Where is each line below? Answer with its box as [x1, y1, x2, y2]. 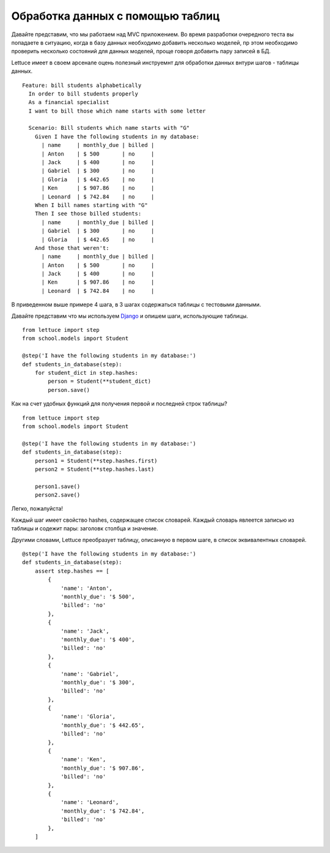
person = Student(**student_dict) [48, 378, 152, 385]
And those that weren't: [34, 244, 109, 251]
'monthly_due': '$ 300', [61, 678, 136, 686]
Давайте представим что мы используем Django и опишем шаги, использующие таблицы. [11, 312, 249, 320]
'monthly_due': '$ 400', [61, 636, 136, 643]
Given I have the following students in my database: [34, 133, 200, 140]
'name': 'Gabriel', [61, 671, 119, 677]
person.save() [48, 386, 90, 393]
